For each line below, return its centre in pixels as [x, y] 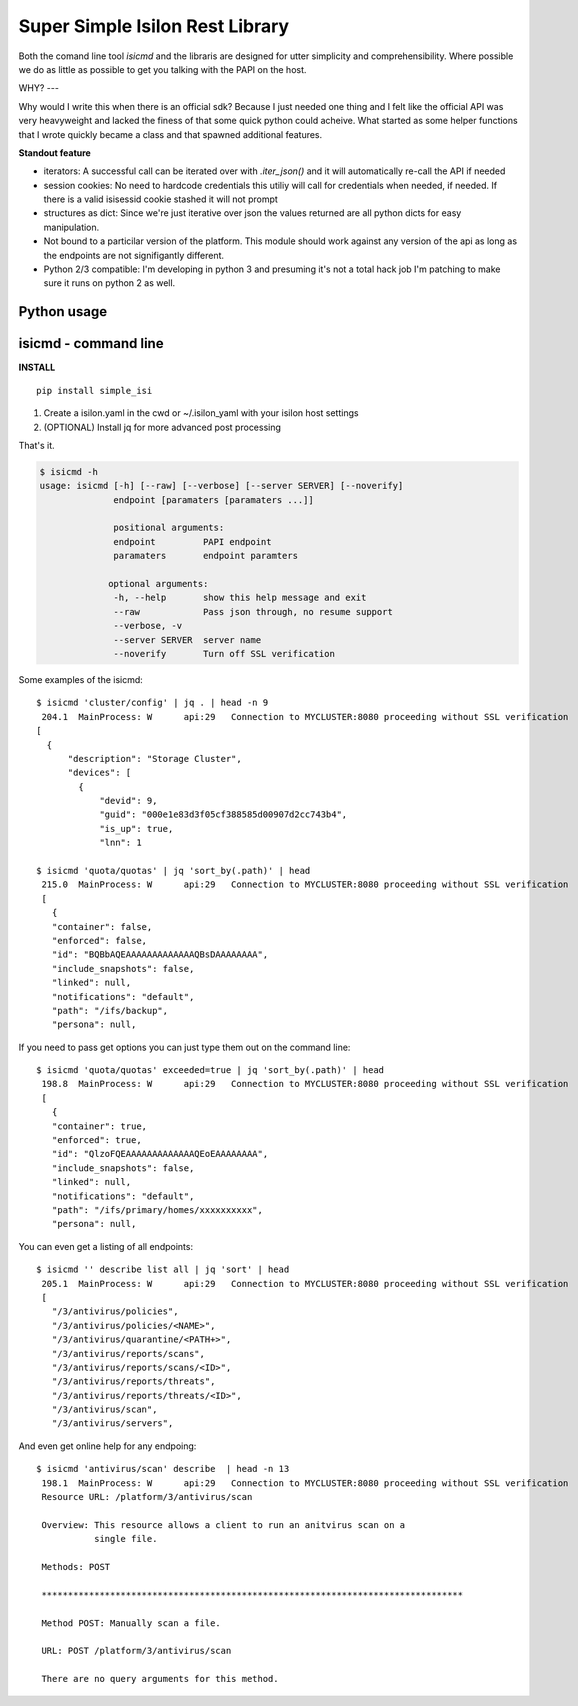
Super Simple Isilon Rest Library [154, 26]
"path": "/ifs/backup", [110, 1010]
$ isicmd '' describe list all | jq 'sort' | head [163, 1269]
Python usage [63, 311]
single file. [125, 1539]
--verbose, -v [148, 626]
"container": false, [102, 926]
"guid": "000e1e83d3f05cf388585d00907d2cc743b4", [223, 814]
